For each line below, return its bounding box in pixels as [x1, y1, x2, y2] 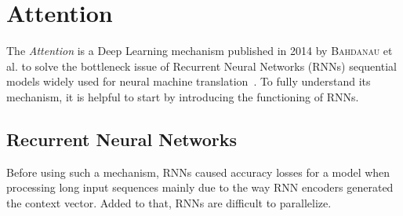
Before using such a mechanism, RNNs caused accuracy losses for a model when [6, 163, 390, 180]
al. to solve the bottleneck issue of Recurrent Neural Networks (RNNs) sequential [6, 57, 397, 74]
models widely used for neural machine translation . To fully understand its [6, 73, 371, 90]
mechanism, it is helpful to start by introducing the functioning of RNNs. [6, 88, 359, 104]
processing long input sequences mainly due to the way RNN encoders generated [6, 179, 394, 196]
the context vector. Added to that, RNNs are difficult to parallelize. [6, 194, 332, 211]
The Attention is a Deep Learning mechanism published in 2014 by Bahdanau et [6, 42, 393, 59]
